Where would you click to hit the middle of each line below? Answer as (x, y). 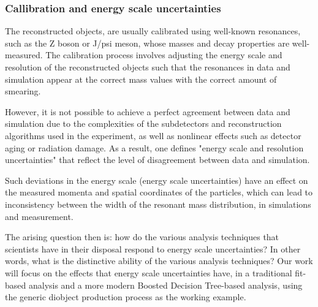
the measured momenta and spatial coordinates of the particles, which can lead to (159, 192)
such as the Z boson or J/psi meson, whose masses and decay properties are (147, 43)
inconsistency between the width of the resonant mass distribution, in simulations (158, 204)
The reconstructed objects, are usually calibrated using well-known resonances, (153, 31)
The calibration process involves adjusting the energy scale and (164, 55)
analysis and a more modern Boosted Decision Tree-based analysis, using (165, 285)
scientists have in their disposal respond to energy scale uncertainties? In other (153, 248)
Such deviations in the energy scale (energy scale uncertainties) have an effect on (157, 180)
